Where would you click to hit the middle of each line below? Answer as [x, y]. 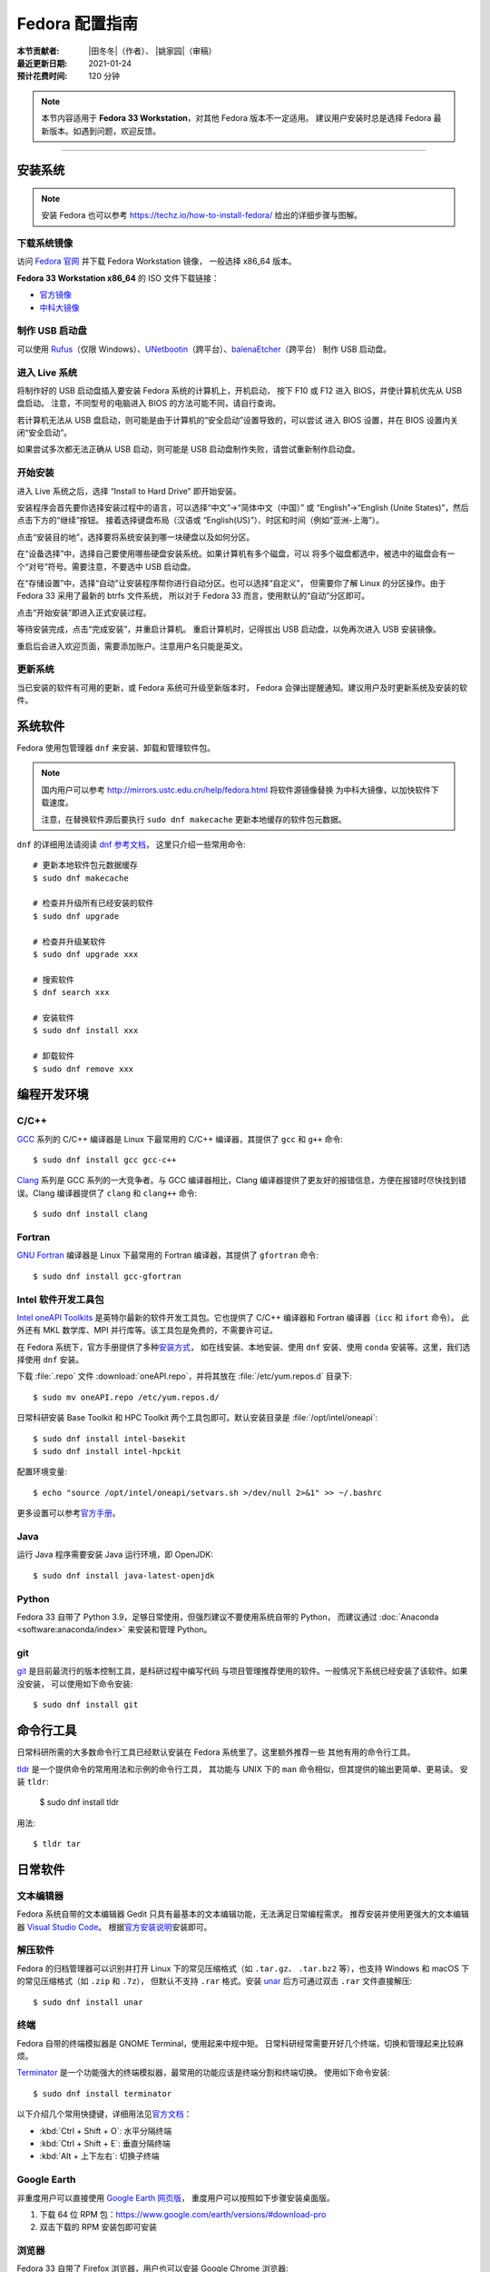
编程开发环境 [53, 1095]
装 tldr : [33, 1781]
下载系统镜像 [45, 244]
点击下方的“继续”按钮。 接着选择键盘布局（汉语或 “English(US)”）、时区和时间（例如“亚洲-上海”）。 [201, 520]
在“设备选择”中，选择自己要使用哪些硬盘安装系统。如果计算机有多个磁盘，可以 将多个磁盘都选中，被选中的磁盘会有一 [236, 553]
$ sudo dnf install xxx [86, 1031]
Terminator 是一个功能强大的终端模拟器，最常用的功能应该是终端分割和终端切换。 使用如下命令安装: [203, 2073]
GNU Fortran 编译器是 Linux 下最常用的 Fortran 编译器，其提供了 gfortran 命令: [168, 1255]
